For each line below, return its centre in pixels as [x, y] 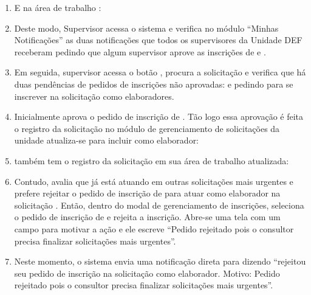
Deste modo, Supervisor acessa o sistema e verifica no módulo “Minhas [146, 28]
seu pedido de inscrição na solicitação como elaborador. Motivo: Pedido [147, 273]
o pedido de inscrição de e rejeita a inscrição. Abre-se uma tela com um [147, 217]
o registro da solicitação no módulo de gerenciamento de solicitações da [147, 128]
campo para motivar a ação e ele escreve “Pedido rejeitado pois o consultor [154, 228]
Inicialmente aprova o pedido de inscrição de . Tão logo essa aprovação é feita [159, 116]
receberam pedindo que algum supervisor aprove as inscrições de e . [140, 51]
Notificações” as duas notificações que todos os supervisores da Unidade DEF [158, 40]
